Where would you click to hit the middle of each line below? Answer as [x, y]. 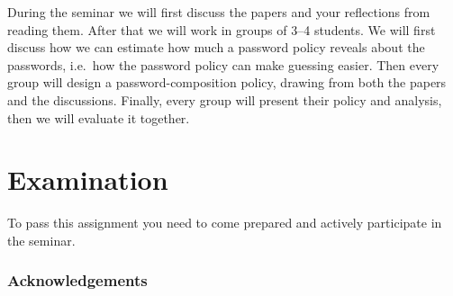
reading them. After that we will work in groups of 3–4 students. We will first [222, 29]
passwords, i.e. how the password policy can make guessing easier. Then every [223, 64]
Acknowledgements [77, 280]
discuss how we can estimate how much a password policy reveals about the [216, 47]
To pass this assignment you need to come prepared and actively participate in [225, 223]
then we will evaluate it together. [99, 117]
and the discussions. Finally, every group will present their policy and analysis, [225, 99]
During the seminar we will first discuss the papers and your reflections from [219, 12]
